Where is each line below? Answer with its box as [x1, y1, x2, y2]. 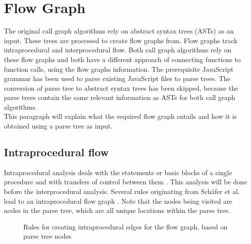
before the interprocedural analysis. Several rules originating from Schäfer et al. [4, 186, 240, 196]
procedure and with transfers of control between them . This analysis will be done [4, 177, 247, 187]
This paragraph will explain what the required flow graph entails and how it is [4, 111, 237, 121]
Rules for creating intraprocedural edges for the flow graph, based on [23, 221, 228, 231]
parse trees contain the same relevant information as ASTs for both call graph [4, 92, 235, 102]
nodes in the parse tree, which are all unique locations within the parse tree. [4, 205, 231, 215]
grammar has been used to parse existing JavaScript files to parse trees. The [4, 73, 231, 83]
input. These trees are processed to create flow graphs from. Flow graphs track [4, 35, 237, 45]
